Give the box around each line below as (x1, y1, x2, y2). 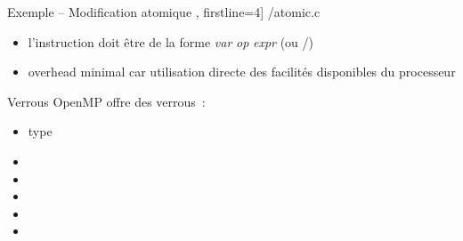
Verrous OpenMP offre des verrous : (7, 92, 206, 110)
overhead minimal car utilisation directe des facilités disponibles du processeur (28, 62, 456, 81)
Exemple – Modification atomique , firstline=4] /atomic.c (7, 3, 321, 20)
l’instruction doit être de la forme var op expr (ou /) (28, 32, 314, 51)
